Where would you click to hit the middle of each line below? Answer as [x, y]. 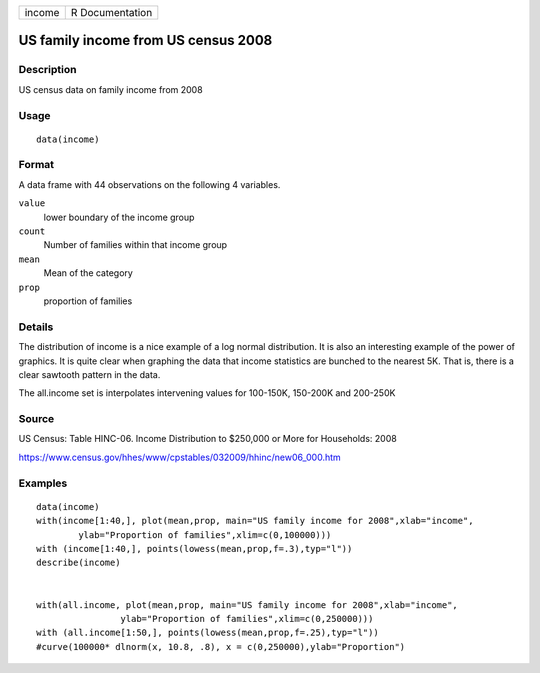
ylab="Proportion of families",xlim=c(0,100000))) [205, 534]
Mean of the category [88, 273]
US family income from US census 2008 [145, 40]
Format [36, 165]
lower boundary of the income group [119, 217]
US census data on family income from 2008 [111, 89]
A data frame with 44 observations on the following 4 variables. [149, 184]
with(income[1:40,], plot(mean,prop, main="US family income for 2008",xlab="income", [255, 521]
